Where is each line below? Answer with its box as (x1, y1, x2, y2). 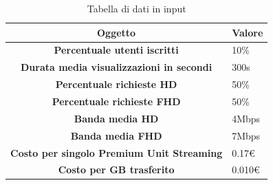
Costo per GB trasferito (58, 162, 175, 177)
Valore (232, 25, 263, 39)
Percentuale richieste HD (55, 77, 177, 91)
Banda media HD (74, 111, 159, 125)
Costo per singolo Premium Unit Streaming (10, 145, 223, 160)
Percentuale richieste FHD (52, 94, 181, 108)
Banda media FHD (70, 128, 162, 142)
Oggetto (97, 25, 136, 39)
